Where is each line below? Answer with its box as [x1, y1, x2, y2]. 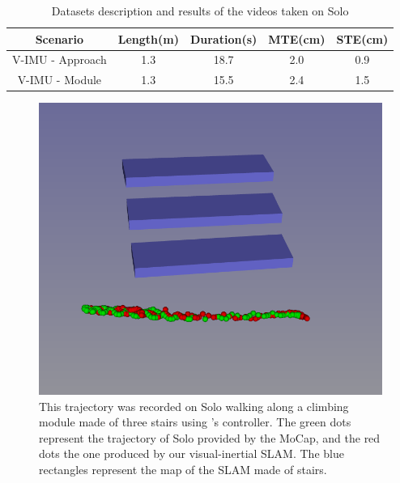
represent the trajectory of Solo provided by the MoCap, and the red [39, 429, 381, 446]
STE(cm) [336, 30, 389, 47]
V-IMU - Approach [12, 51, 107, 68]
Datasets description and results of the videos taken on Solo [51, 2, 349, 19]
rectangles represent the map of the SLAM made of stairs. [39, 461, 327, 478]
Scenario [35, 30, 84, 47]
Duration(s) [189, 30, 257, 47]
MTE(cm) [268, 30, 326, 47]
